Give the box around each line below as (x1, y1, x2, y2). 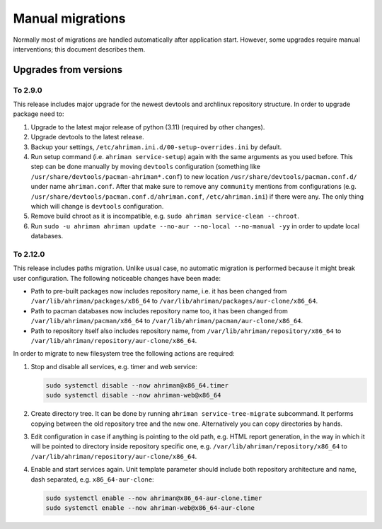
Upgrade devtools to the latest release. (30, 133, 144, 141)
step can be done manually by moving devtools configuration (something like (30, 163, 261, 171)
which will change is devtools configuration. (30, 202, 164, 210)
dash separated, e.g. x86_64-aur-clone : (30, 475, 155, 484)
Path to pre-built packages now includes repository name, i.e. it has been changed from (30, 287, 287, 296)
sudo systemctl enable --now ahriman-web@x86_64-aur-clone (45, 504, 255, 512)
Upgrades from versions (13, 64, 123, 76)
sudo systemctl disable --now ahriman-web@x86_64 (45, 391, 221, 400)
